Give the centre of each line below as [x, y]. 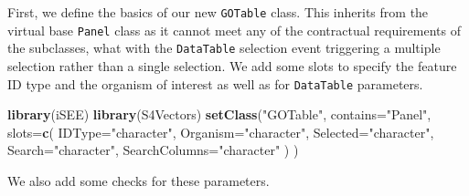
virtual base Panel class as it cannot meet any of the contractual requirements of [234, 30]
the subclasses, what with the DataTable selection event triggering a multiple [224, 48]
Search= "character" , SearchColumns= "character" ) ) [153, 150]
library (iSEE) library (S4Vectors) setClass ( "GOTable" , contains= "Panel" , [219, 114]
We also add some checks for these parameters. [139, 181]
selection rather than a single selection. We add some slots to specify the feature [232, 65]
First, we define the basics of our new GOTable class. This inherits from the [218, 12]
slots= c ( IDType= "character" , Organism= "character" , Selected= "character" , [221, 132]
